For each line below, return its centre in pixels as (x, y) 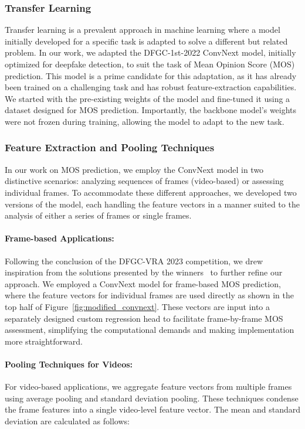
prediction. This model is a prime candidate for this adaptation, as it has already (151, 75)
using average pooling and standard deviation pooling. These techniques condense (152, 398)
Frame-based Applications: (60, 238)
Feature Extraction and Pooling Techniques (110, 147)
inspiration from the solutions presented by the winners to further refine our (144, 272)
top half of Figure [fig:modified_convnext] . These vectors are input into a (138, 306)
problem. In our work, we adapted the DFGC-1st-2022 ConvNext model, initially (150, 52)
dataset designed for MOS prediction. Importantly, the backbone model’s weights (151, 110)
